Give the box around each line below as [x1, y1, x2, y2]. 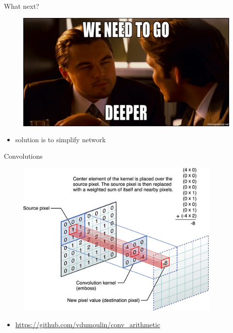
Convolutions [4, 150, 43, 161]
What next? [4, 1, 39, 11]
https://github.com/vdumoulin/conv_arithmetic [15, 319, 160, 329]
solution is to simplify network [15, 134, 106, 145]
